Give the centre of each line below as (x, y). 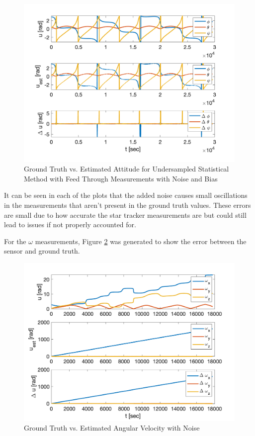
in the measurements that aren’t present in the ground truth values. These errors (127, 205)
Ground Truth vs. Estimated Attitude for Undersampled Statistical (127, 169)
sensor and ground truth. (42, 251)
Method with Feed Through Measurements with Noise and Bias (121, 178)
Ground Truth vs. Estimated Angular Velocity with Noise (112, 428)
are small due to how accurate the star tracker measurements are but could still (125, 215)
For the (15, 241)
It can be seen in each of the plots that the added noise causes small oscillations (126, 195)
